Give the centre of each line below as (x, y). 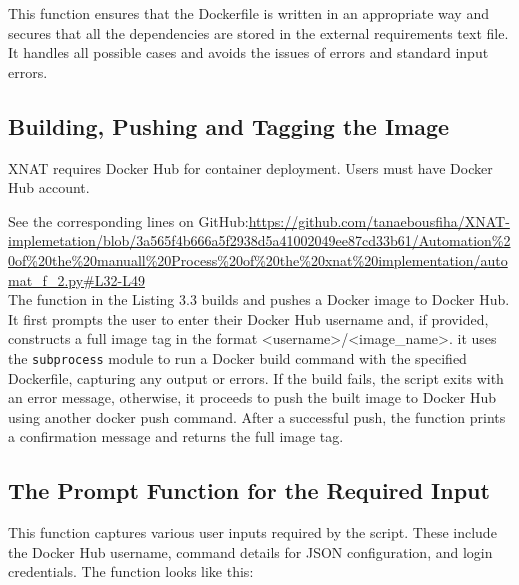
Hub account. (49, 187)
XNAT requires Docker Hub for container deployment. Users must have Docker (250, 167)
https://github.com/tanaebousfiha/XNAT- (379, 220)
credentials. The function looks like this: (131, 571)
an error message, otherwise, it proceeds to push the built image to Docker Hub (252, 397)
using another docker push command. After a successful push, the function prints (257, 416)
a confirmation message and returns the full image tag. (176, 436)
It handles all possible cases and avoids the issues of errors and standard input (248, 52)
